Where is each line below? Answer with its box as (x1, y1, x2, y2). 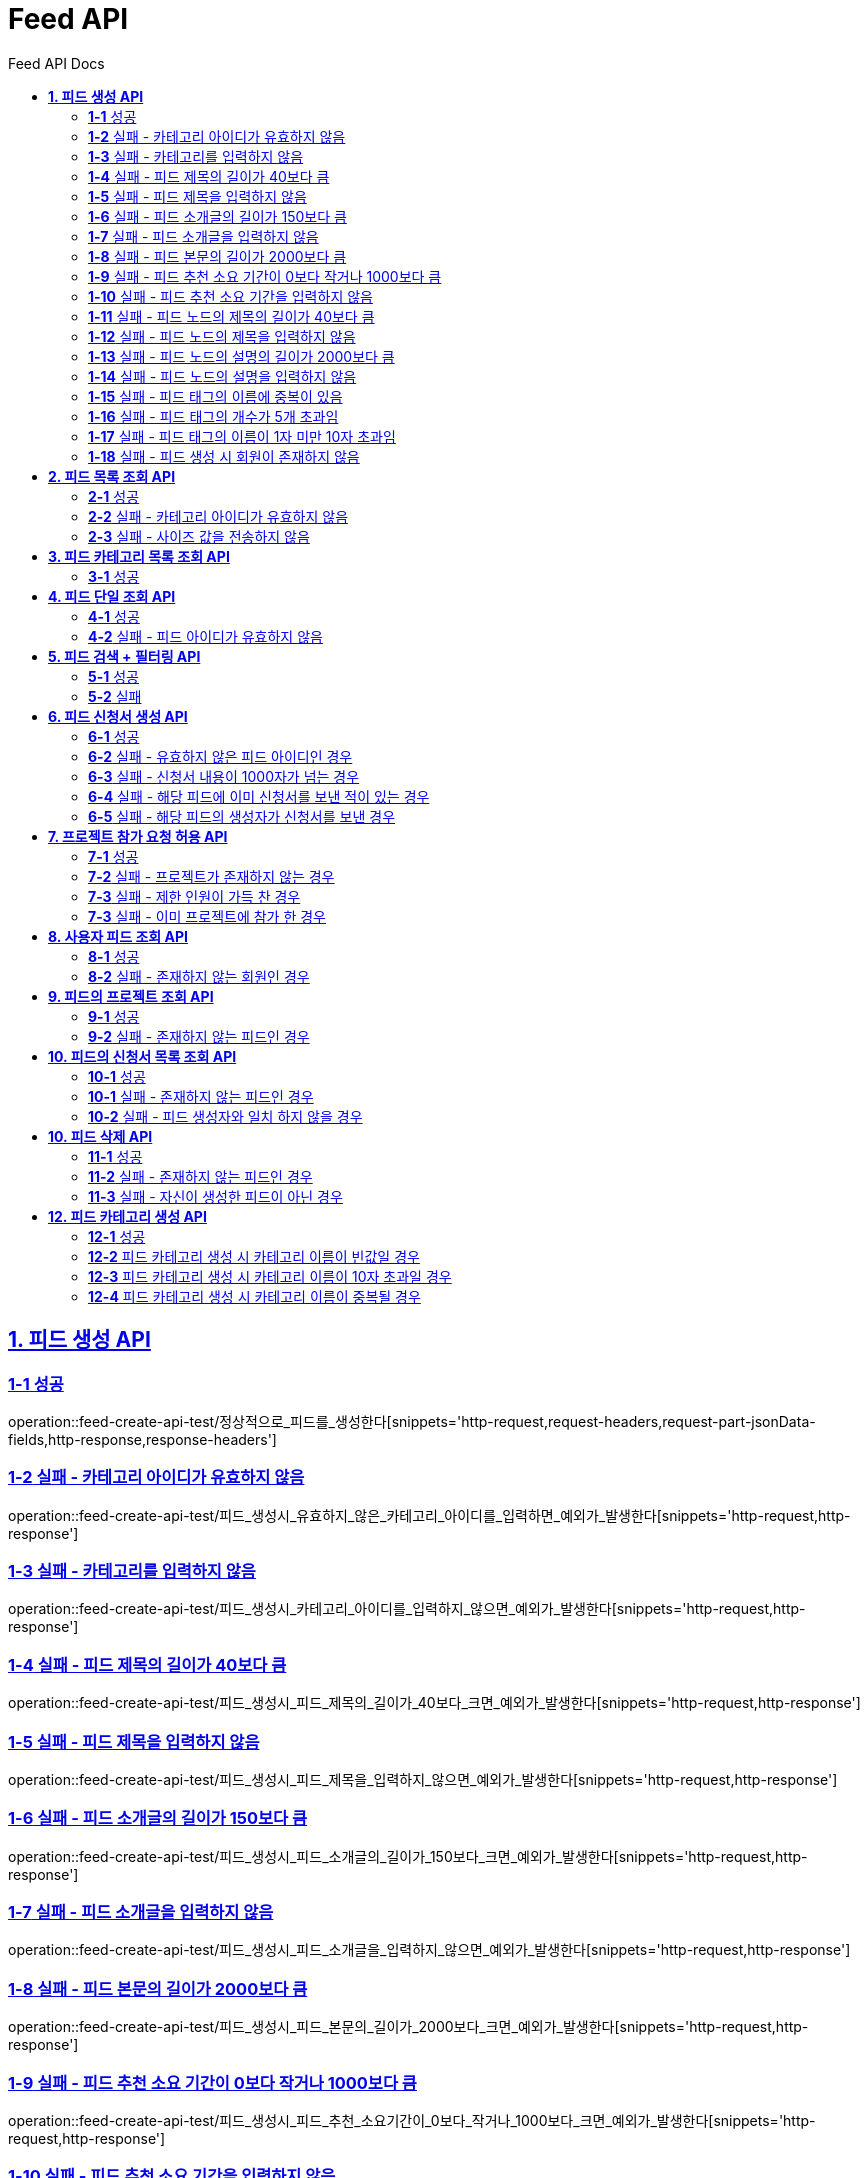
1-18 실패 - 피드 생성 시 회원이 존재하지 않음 (88, 447, 360, 465)
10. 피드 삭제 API (48, 1127, 153, 1145)
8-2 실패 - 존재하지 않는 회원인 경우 (88, 967, 310, 985)
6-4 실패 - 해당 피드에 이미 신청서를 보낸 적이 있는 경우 (88, 787, 430, 805)
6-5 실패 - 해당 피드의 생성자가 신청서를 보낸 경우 (88, 807, 396, 825)
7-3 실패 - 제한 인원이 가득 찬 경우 (88, 887, 301, 905)
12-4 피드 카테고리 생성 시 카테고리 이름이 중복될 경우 (88, 1287, 421, 1305)
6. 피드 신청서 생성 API (48, 707, 188, 725)
